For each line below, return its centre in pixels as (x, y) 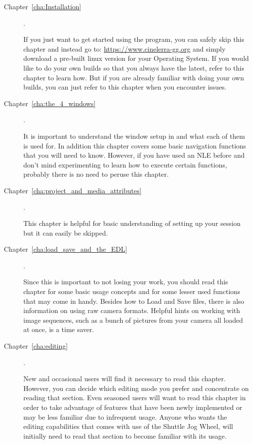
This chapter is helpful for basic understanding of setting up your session (132, 223)
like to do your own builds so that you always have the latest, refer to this (134, 67)
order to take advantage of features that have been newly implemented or (133, 407)
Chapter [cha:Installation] (43, 6)
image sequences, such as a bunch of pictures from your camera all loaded (133, 320)
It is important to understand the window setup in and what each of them (134, 136)
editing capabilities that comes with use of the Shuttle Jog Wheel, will (128, 426)
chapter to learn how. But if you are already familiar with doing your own (134, 77)
